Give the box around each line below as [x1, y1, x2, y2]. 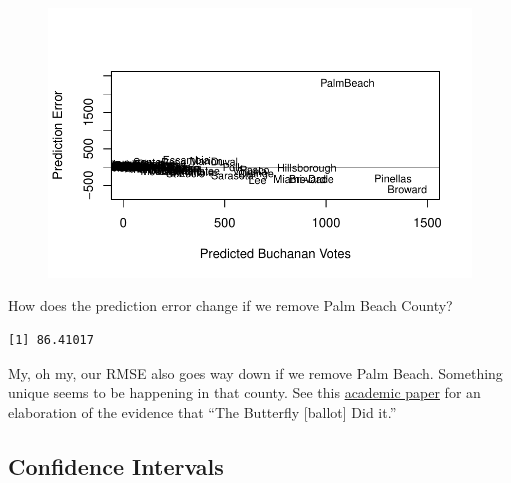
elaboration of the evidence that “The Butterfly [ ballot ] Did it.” [8, 401, 397, 422]
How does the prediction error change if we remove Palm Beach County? [8, 295, 453, 316]
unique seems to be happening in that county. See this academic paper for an [8, 382, 481, 403]
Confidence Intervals [8, 450, 224, 481]
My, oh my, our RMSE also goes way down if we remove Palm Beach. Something [8, 362, 503, 383]
